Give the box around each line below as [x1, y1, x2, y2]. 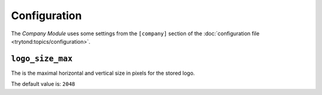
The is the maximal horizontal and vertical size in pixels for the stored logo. [11, 69, 195, 76]
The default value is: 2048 [11, 81, 76, 88]
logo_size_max [11, 54, 73, 63]
